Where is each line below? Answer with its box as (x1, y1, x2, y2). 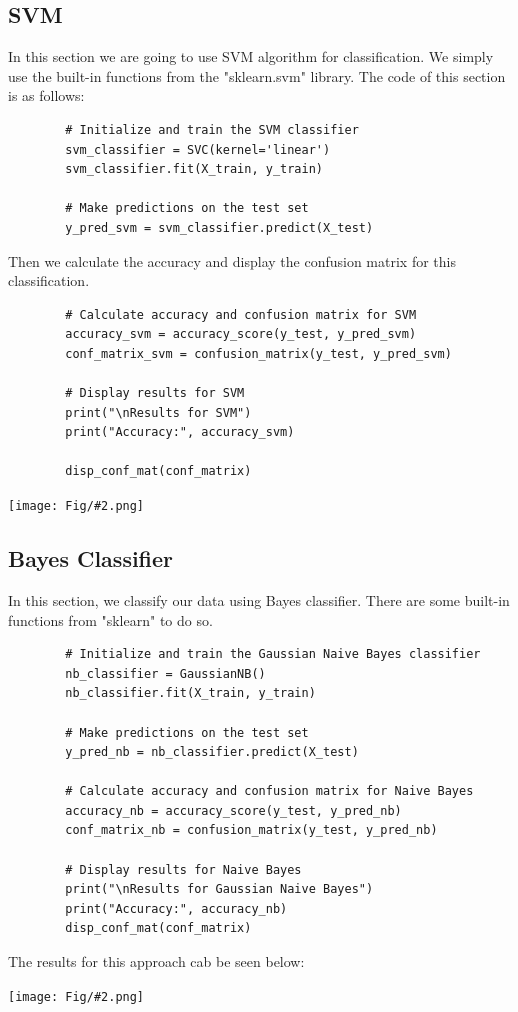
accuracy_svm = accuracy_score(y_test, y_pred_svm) (65, 327, 417, 342)
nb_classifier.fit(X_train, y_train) (65, 686, 316, 701)
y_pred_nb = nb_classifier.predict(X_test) (65, 745, 359, 760)
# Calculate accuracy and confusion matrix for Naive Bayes (65, 784, 474, 799)
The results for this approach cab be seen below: (8, 951, 305, 972)
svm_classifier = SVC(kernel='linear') (65, 142, 331, 157)
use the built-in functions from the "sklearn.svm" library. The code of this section (8, 65, 506, 86)
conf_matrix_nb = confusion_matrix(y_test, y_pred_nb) (65, 823, 438, 838)
